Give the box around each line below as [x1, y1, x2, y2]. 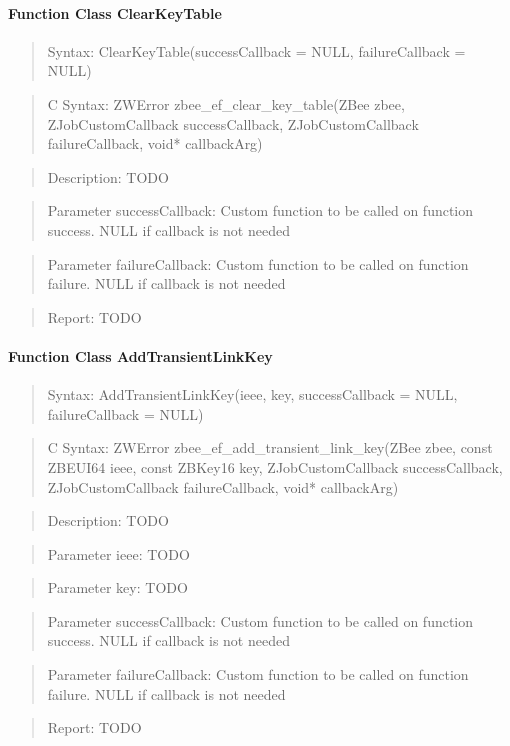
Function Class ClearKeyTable [8, 2, 222, 23]
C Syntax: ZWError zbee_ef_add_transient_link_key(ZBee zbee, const [47, 437, 493, 458]
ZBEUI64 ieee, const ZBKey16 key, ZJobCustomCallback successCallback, [47, 456, 503, 477]
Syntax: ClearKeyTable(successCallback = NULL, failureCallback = [47, 40, 466, 61]
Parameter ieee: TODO [47, 543, 190, 564]
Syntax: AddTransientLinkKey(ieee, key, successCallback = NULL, [47, 384, 458, 405]
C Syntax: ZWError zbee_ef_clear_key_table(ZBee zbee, [47, 93, 405, 114]
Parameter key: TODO [47, 577, 188, 598]
